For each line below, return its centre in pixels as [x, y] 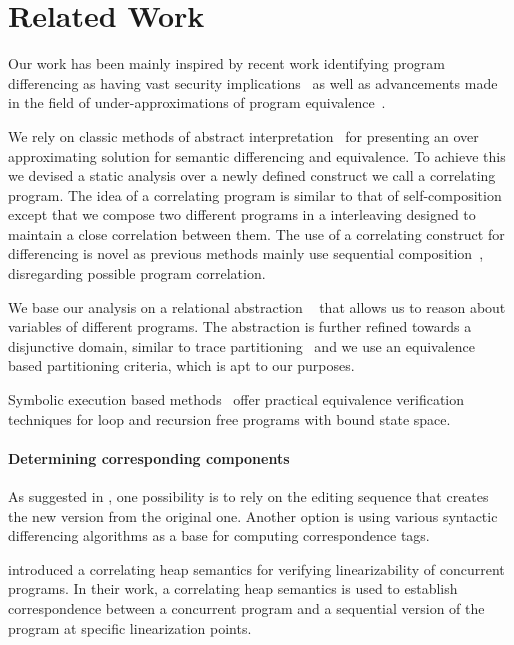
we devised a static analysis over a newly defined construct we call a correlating [252, 175]
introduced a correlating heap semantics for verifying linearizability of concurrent [256, 568]
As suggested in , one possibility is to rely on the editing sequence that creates [248, 496]
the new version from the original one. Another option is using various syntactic [253, 515]
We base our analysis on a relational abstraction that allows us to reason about [257, 306]
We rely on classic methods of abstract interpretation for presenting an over [243, 135]
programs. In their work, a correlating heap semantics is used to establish [233, 588]
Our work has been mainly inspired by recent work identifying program [226, 63]
